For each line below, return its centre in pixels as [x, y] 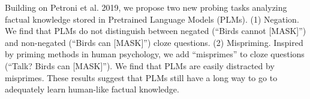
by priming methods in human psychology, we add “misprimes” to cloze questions [155, 54]
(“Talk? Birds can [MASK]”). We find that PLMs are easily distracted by [140, 65]
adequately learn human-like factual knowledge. [92, 89]
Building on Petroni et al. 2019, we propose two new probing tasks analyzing [146, 7]
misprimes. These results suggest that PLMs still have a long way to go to [141, 77]
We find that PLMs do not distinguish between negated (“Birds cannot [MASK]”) [156, 31]
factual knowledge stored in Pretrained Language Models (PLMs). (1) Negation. [152, 19]
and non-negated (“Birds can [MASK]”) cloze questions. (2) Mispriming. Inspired [154, 42]
